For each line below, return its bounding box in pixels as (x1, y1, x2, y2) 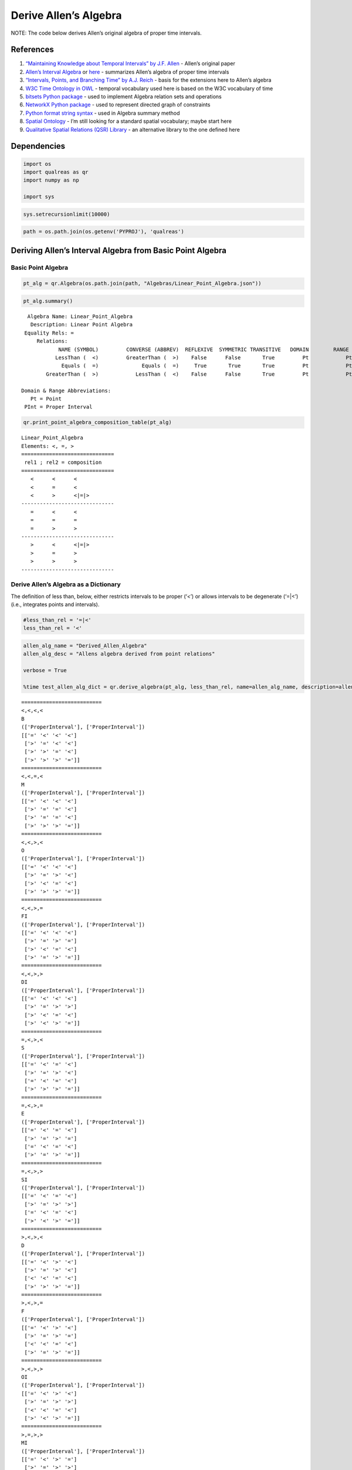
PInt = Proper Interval (24, 403, 93, 410)
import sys (23, 193, 55, 200)
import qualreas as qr (23, 168, 89, 175)
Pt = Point (30, 395, 62, 402)
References (11, 45, 54, 55)
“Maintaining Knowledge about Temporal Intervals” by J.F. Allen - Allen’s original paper (25, 60, 236, 67)
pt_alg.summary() (23, 298, 73, 305)
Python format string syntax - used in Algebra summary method (25, 109, 180, 116)
